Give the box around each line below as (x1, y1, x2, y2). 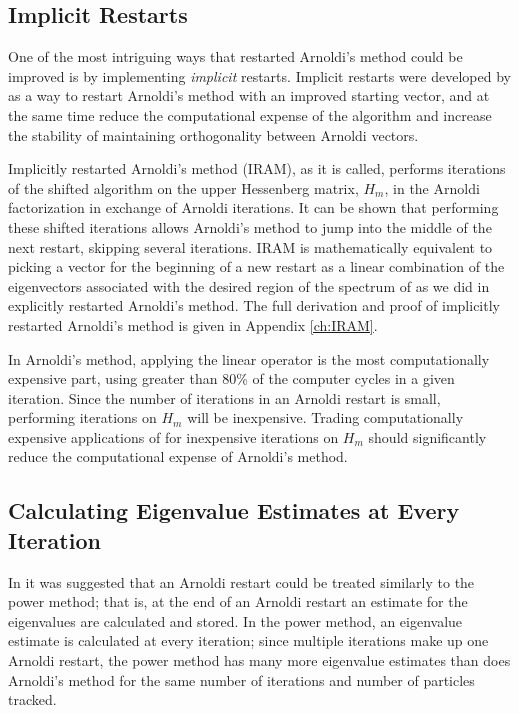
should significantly (368, 426, 487, 447)
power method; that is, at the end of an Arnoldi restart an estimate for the (8, 591, 468, 612)
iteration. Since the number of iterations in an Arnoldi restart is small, (8, 387, 441, 408)
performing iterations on (8, 407, 157, 428)
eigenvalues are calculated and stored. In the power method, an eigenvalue (8, 610, 463, 631)
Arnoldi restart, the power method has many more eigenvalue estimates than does (8, 650, 511, 671)
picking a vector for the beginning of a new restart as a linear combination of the (8, 256, 505, 277)
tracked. (8, 689, 57, 710)
